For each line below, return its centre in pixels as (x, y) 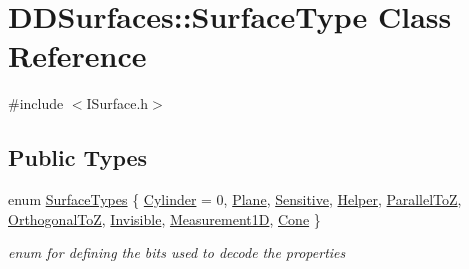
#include (36, 103)
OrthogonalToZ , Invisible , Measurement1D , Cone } (164, 218)
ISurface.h (117, 103)
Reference (77, 55)
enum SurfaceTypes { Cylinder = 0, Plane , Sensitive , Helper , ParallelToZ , (235, 199)
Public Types (78, 157)
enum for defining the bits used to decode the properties (177, 252)
